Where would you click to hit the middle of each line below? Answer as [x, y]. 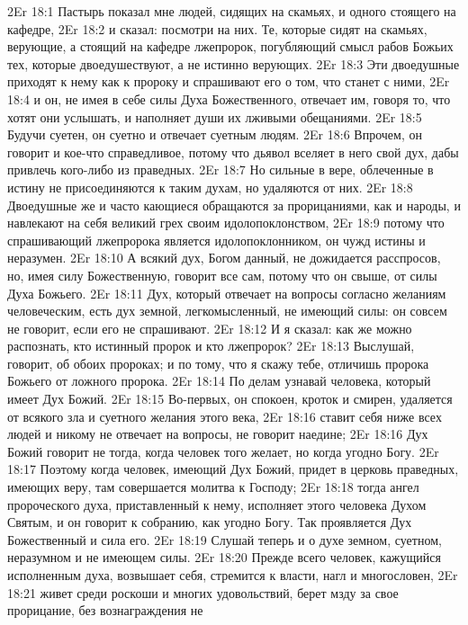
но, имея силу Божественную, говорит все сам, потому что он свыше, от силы [222, 275]
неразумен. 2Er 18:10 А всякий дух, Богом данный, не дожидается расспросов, [224, 258]
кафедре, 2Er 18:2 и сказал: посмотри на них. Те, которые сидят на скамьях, [217, 28]
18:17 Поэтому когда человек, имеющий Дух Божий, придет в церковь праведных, [233, 469]
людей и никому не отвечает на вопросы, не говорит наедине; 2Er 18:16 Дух [218, 434]
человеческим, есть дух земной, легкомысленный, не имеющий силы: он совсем [227, 311]
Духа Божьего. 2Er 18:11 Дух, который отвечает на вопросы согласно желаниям [227, 293]
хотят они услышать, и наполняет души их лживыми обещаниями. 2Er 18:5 [215, 116]
